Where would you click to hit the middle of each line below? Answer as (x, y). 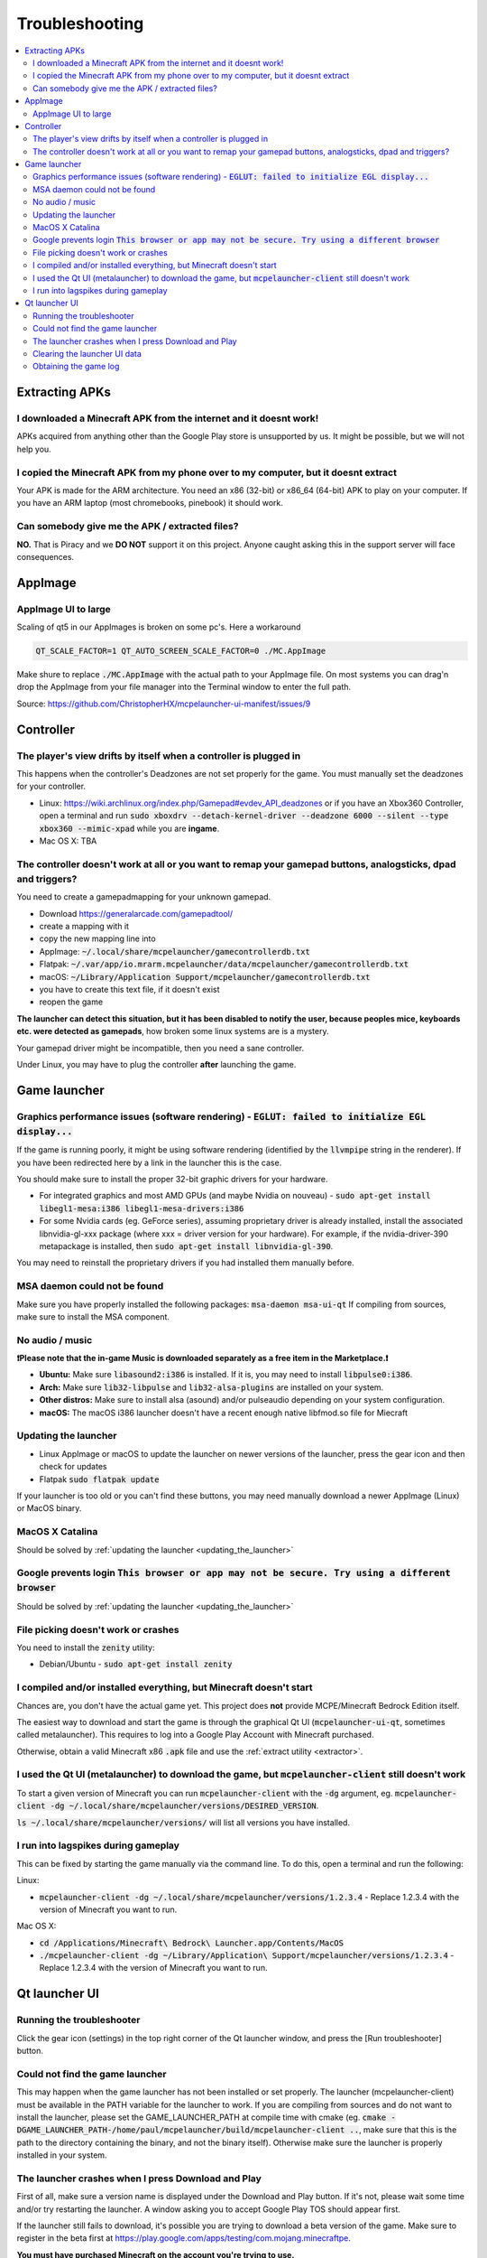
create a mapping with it (84, 927)
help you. (34, 449)
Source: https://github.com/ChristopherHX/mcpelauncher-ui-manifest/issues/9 (164, 704)
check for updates (73, 1467)
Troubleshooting (80, 23)
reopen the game (71, 1002)
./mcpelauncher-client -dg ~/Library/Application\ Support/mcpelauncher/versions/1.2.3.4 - (247, 1955)
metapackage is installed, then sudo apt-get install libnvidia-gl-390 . (186, 1246)
